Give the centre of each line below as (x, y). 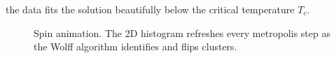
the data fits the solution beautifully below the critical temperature (150, 9)
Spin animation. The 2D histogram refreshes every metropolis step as (182, 32)
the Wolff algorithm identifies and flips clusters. (135, 46)
